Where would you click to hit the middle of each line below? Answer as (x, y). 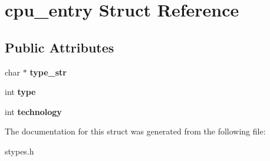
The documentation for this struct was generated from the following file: (135, 131)
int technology (33, 111)
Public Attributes (60, 47)
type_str (48, 72)
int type (20, 92)
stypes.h (19, 151)
